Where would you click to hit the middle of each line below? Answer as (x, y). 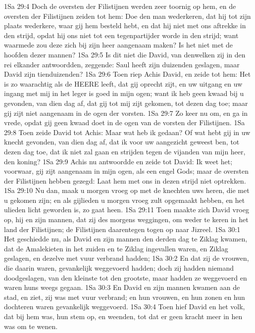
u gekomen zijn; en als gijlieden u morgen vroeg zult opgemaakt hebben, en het (125, 200)
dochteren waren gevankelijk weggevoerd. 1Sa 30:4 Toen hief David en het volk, (125, 307)
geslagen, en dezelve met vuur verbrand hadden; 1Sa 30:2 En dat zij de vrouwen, (127, 258)
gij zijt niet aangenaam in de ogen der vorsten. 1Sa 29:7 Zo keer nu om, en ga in (126, 113)
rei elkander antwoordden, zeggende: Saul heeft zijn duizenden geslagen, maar (122, 64)
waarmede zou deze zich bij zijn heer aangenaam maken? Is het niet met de (119, 45)
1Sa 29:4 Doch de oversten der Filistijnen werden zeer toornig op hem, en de (120, 6)
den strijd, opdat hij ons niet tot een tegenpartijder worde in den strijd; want (121, 35)
